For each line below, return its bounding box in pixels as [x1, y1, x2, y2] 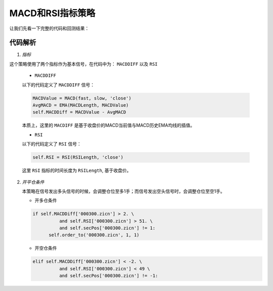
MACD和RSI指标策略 [9, 8, 96, 19]
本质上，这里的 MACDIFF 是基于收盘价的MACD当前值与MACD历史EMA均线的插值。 [22, 122, 195, 128]
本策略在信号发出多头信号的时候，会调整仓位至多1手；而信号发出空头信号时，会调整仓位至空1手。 [22, 188, 225, 194]
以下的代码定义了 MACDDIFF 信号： [22, 81, 95, 88]
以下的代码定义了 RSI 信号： [22, 141, 82, 147]
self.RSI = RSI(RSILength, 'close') [32, 155, 124, 160]
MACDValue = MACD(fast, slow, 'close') [32, 95, 131, 101]
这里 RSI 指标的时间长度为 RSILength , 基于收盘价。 [22, 167, 131, 174]
